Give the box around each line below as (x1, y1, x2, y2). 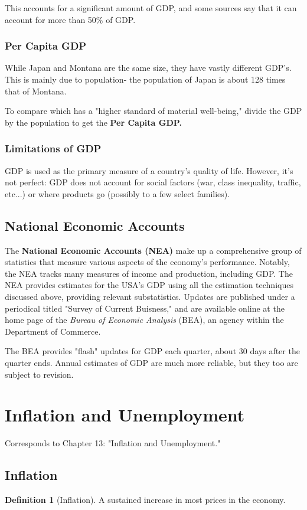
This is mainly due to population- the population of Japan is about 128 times (5, 73, 286, 85)
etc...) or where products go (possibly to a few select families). (5, 187, 230, 200)
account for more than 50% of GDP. (5, 13, 136, 25)
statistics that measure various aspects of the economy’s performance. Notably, (5, 256, 290, 268)
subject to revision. (5, 368, 74, 380)
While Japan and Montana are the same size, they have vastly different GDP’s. (5, 61, 292, 74)
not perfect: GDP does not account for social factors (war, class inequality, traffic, (5, 176, 301, 188)
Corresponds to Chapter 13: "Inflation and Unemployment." (5, 437, 221, 449)
